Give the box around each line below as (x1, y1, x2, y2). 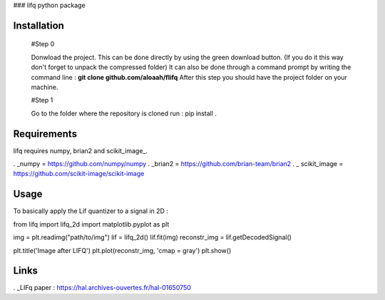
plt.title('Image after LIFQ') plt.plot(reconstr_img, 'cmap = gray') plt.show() (13, 246, 232, 254)
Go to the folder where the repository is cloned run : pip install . (31, 109, 217, 118)
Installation (13, 19, 64, 31)
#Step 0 (31, 40, 55, 48)
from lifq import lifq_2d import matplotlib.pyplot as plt (13, 219, 170, 228)
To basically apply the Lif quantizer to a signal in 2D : (13, 207, 169, 215)
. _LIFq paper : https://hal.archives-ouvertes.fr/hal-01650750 (13, 284, 192, 292)
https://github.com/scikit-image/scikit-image (13, 170, 145, 178)
